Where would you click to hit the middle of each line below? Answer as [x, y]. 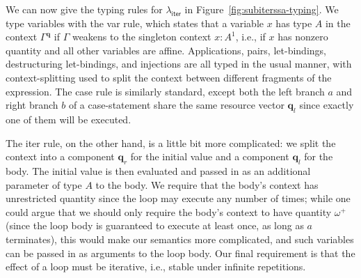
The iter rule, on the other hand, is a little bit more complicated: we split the [171, 142]
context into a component [60, 156]
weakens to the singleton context [142, 37]
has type [294, 23]
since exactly [327, 105]
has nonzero [303, 37]
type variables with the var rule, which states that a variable [135, 23]
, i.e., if [250, 37]
